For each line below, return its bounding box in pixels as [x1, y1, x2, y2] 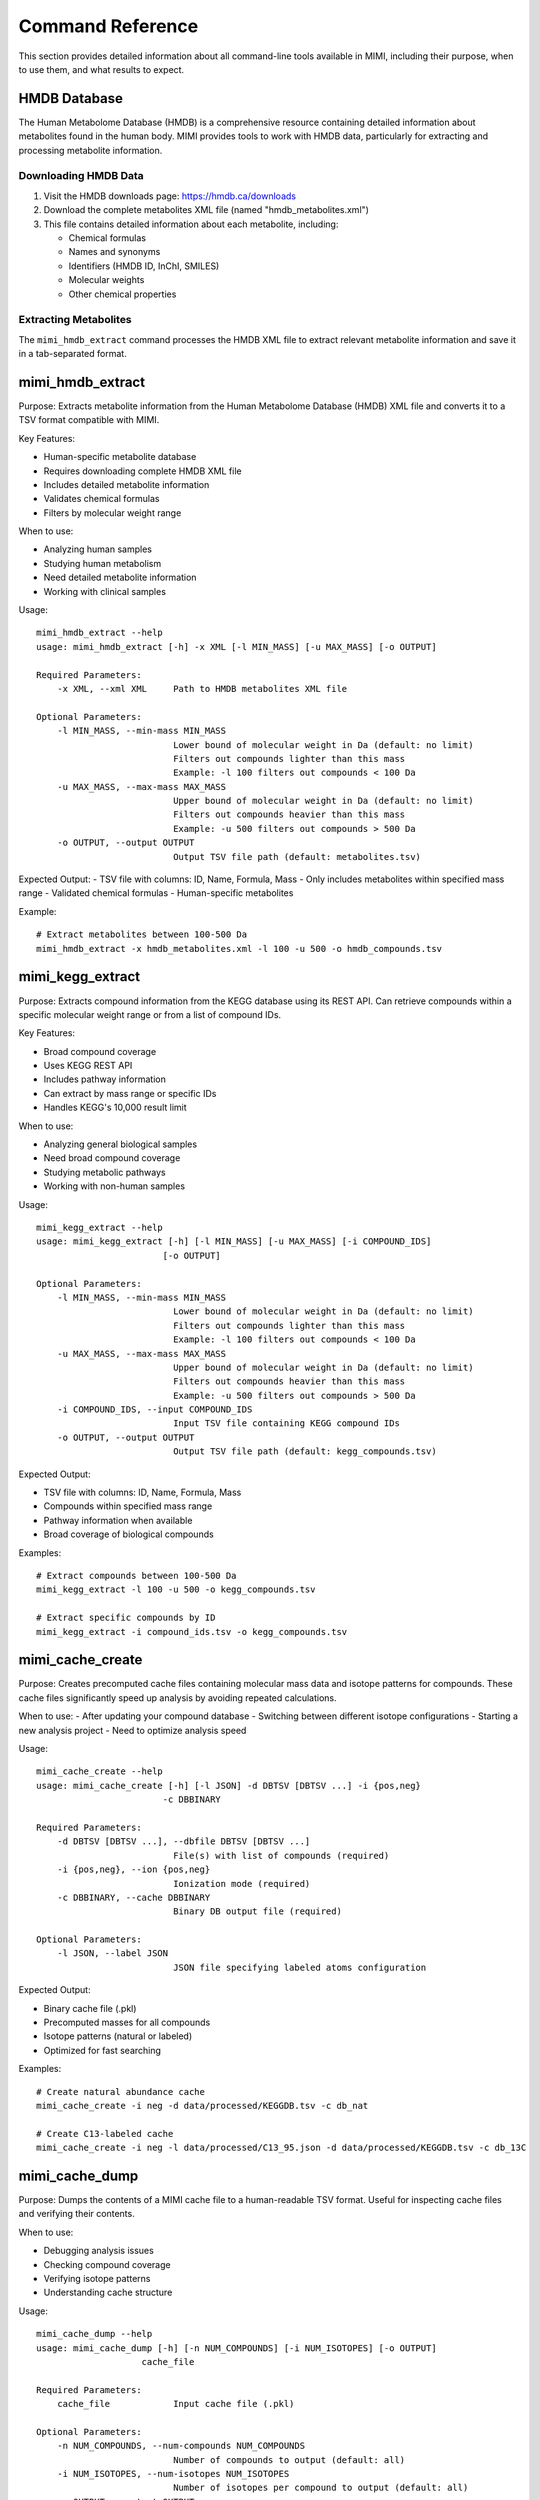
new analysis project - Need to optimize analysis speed [18, 1724, 247, 1736]
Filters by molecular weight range [43, 506, 182, 519]
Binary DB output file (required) [173, 1906, 342, 1917]
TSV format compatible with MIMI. [18, 414, 160, 426]
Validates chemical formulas [43, 493, 160, 505]
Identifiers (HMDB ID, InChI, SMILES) [68, 260, 220, 272]
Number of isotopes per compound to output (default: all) [173, 2482, 469, 2494]
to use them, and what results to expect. [18, 63, 185, 75]
